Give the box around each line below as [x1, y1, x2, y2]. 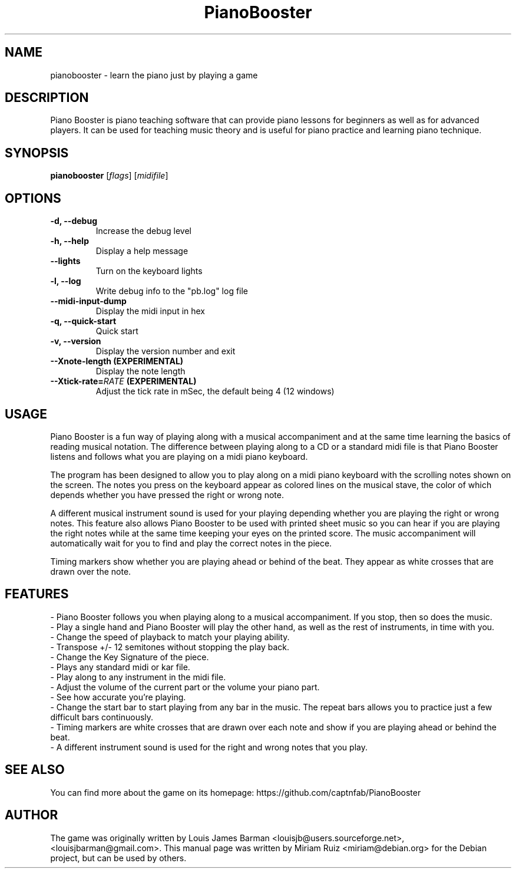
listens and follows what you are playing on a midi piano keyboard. [50, 451, 308, 462]
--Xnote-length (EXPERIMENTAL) [50, 356, 184, 367]
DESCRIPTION [5, 90, 89, 106]
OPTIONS [5, 190, 61, 206]
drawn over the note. [50, 566, 131, 576]
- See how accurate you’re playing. [50, 691, 186, 702]
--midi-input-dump [50, 296, 127, 307]
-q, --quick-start [50, 316, 117, 327]
